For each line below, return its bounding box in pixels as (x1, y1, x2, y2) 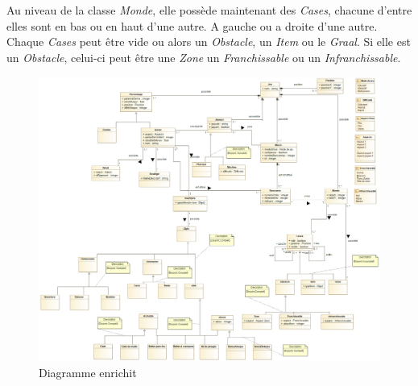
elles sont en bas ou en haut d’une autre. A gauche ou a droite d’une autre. (6, 17, 378, 34)
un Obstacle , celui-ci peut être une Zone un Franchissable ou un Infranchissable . (6, 48, 401, 65)
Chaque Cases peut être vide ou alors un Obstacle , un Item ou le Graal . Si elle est (6, 33, 411, 50)
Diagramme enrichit (39, 364, 137, 381)
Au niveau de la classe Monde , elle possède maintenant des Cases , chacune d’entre (6, 2, 412, 18)
